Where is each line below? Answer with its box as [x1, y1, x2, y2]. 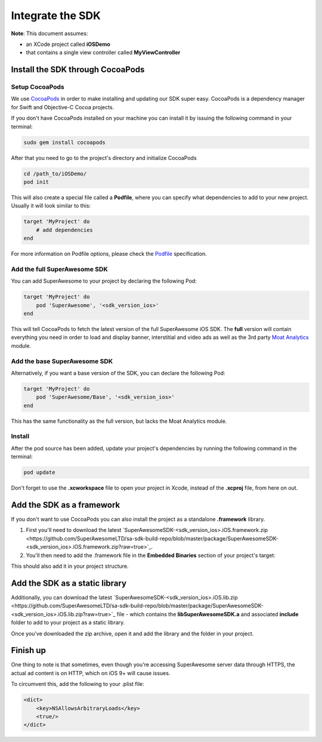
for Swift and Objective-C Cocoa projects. [11, 103, 114, 110]
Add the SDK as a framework [11, 500, 120, 510]
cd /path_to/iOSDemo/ [23, 170, 87, 177]
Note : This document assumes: [11, 30, 88, 37]
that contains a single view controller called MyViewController [26, 49, 181, 56]
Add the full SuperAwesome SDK [11, 265, 109, 273]
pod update [23, 469, 55, 476]
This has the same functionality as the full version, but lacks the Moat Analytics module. [11, 418, 227, 425]
